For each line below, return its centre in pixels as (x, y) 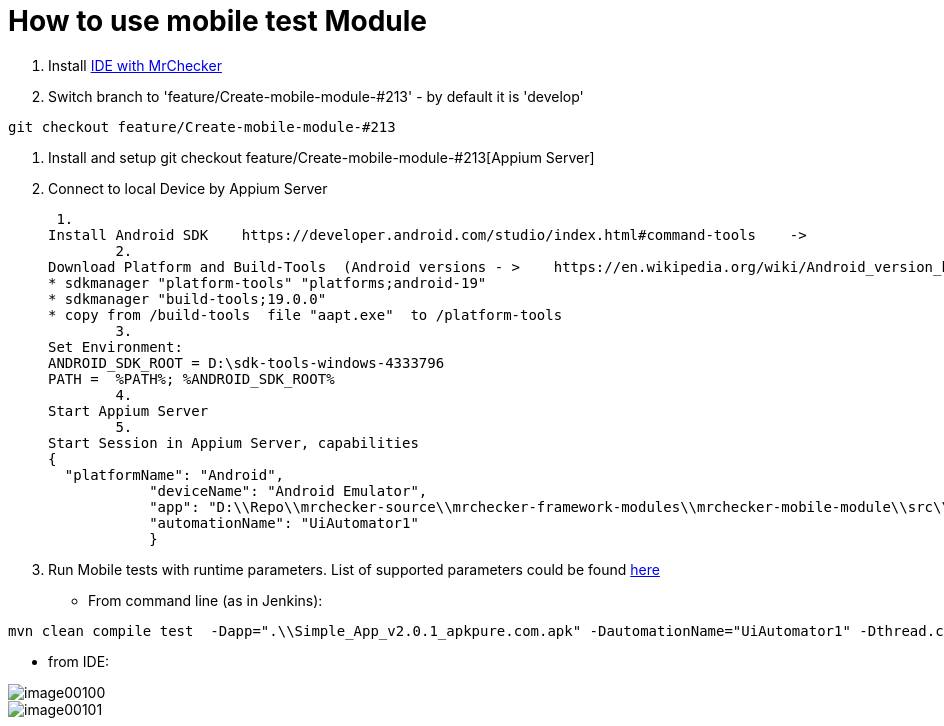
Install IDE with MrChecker (135, 65)
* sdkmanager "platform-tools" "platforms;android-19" (267, 282)
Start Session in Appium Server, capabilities (233, 442)
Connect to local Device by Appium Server (188, 188)
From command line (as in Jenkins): (205, 600)
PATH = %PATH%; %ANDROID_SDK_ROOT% (191, 378)
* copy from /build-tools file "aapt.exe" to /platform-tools (305, 314)
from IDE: (79, 661)
